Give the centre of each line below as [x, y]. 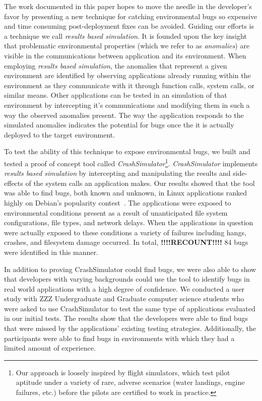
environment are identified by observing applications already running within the [127, 75]
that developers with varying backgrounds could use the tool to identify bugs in [127, 279]
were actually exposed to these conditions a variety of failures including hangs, [125, 232]
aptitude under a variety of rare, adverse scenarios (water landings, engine [130, 382]
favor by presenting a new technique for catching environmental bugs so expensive [131, 16]
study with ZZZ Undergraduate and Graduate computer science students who [124, 298]
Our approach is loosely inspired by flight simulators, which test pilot [123, 372]
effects [14, 183]
